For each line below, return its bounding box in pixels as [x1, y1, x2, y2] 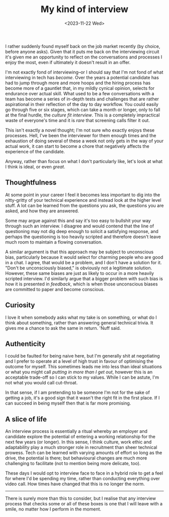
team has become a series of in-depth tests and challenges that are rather [5, 96, 159, 102]
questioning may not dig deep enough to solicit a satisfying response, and [5, 228, 158, 234]
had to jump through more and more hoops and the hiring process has [5, 80, 151, 86]
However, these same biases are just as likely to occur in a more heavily [5, 270, 154, 276]
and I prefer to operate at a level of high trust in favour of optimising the [5, 358, 153, 364]
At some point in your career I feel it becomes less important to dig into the [5, 192, 160, 198]
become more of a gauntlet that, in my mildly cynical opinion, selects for [5, 85, 155, 91]
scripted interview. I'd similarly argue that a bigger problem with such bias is [5, 275, 163, 281]
